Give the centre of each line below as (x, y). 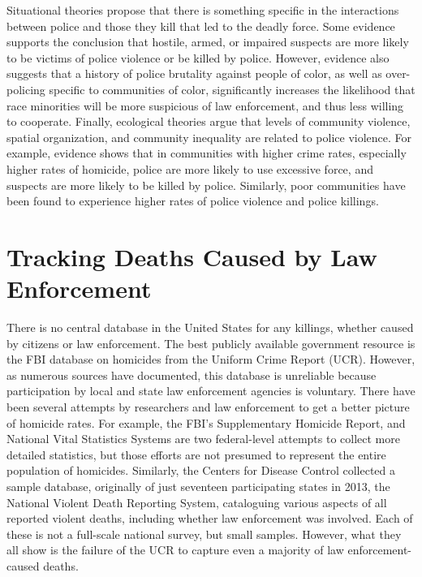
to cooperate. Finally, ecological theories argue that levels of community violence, (209, 121)
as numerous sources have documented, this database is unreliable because (192, 375)
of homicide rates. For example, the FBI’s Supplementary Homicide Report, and (206, 422)
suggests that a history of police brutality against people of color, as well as (194, 73)
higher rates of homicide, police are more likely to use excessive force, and (190, 168)
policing (26, 89)
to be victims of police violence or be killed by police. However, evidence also (198, 57)
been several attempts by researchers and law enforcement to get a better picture (208, 407)
